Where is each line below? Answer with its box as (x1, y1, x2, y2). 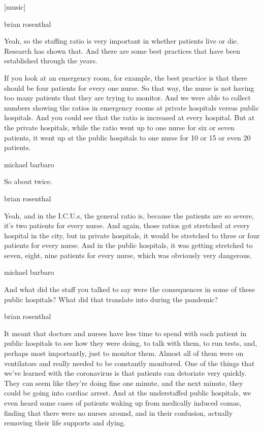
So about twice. (4, 176, 52, 187)
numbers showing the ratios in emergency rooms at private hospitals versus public (4, 102, 259, 113)
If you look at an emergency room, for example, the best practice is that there (4, 72, 248, 83)
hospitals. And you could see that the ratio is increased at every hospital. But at (4, 112, 255, 123)
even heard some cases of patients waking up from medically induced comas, (4, 398, 242, 408)
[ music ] (4, 2, 26, 12)
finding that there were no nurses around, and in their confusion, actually (4, 407, 233, 418)
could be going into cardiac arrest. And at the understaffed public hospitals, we (4, 387, 251, 398)
